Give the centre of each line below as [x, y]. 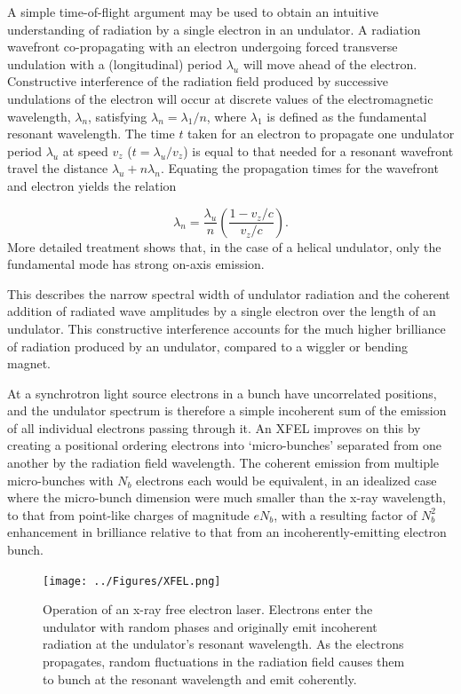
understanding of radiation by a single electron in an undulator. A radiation [214, 29]
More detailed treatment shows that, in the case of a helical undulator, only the [224, 246]
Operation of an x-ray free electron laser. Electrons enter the [208, 609]
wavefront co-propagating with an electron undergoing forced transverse [203, 47]
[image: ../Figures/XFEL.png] [132, 581]
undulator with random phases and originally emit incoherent [210, 626]
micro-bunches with [60, 480]
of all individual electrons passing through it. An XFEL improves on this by [214, 427]
